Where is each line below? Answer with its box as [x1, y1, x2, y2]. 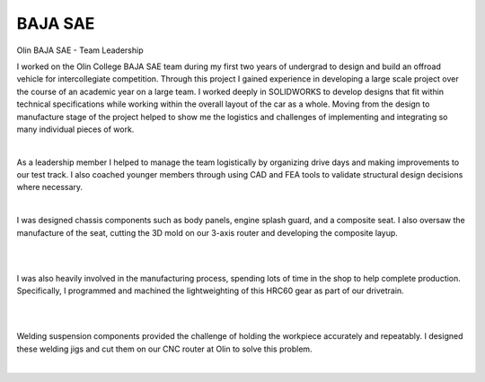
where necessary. [16, 182, 84, 193]
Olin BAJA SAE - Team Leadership [16, 45, 144, 56]
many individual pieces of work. [16, 124, 135, 135]
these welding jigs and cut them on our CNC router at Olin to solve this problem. [16, 343, 313, 354]
